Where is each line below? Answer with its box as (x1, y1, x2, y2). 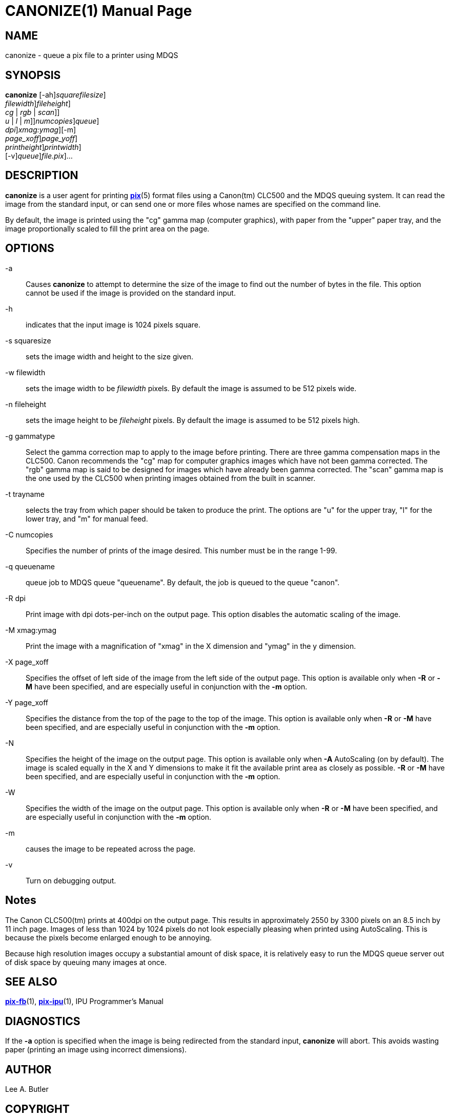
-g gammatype (5, 431, 55, 440)
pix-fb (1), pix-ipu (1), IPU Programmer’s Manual (5, 997, 164, 1006)
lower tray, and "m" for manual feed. (26, 514, 148, 523)
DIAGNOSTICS (5, 1014, 80, 1028)
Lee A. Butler (5, 1085, 49, 1094)
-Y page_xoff (5, 698, 49, 707)
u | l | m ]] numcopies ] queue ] (5, 117, 99, 126)
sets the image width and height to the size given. (26, 352, 193, 361)
